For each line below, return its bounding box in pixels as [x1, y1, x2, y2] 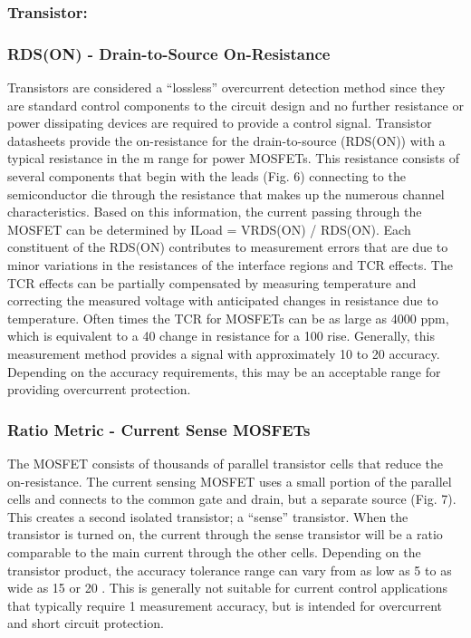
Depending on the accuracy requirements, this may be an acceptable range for [7, 362, 441, 381]
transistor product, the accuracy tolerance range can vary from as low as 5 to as [7, 560, 452, 579]
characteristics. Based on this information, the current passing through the [7, 202, 422, 221]
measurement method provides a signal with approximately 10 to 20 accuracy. [7, 343, 440, 362]
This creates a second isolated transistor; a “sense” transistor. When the [7, 507, 409, 526]
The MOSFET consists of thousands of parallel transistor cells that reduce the [7, 453, 444, 472]
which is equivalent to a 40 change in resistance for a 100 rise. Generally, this [7, 326, 435, 345]
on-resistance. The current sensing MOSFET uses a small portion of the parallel [7, 471, 452, 490]
